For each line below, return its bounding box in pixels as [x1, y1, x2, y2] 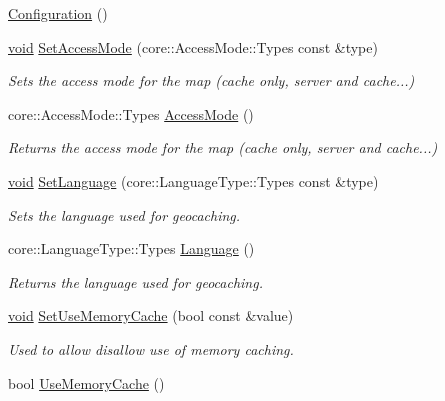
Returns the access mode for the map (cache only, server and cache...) [8, 137, 438, 158]
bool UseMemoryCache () [8, 372, 165, 393]
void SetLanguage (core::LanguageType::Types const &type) [8, 170, 379, 191]
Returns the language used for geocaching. [8, 271, 263, 292]
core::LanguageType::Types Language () [8, 238, 255, 259]
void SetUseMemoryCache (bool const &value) [8, 305, 294, 326]
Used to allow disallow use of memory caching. [8, 338, 294, 359]
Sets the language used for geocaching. [8, 204, 241, 225]
